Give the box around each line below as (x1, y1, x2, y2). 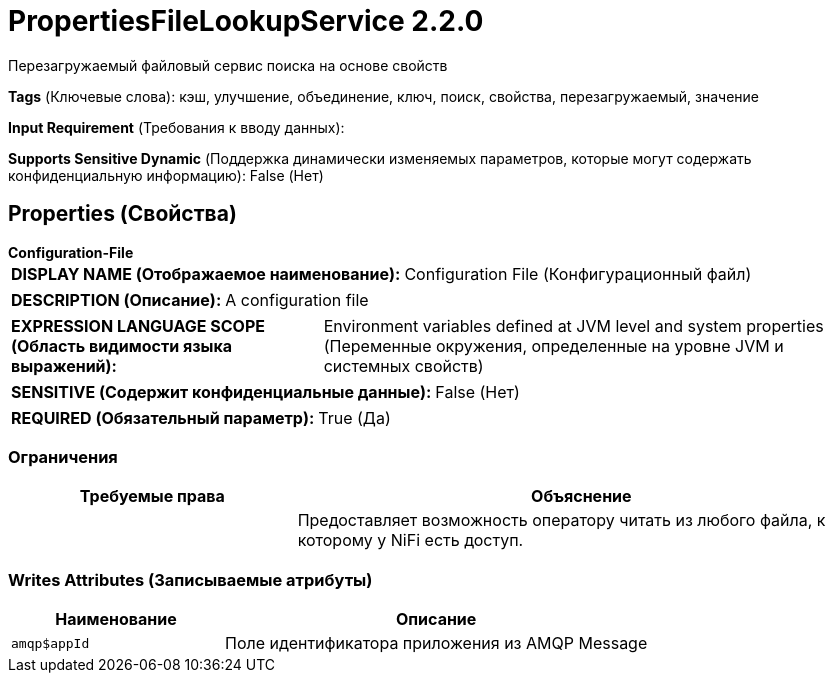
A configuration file (225, 289, 369, 310)
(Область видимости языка (11, 335, 233, 356)
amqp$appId (11, 635, 90, 651)
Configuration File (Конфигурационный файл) (404, 263, 752, 284)
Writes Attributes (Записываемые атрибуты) (8, 569, 373, 590)
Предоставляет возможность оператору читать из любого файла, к (297, 510, 826, 531)
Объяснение (531, 486, 632, 507)
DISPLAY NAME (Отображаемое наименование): (11, 263, 401, 284)
